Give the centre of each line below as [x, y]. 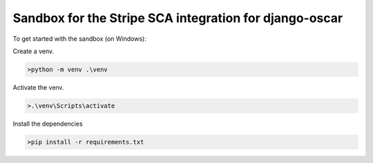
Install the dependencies [48, 124]
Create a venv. [34, 51]
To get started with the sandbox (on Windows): [79, 39]
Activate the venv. [38, 87]
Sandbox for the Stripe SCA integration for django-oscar [178, 18]
